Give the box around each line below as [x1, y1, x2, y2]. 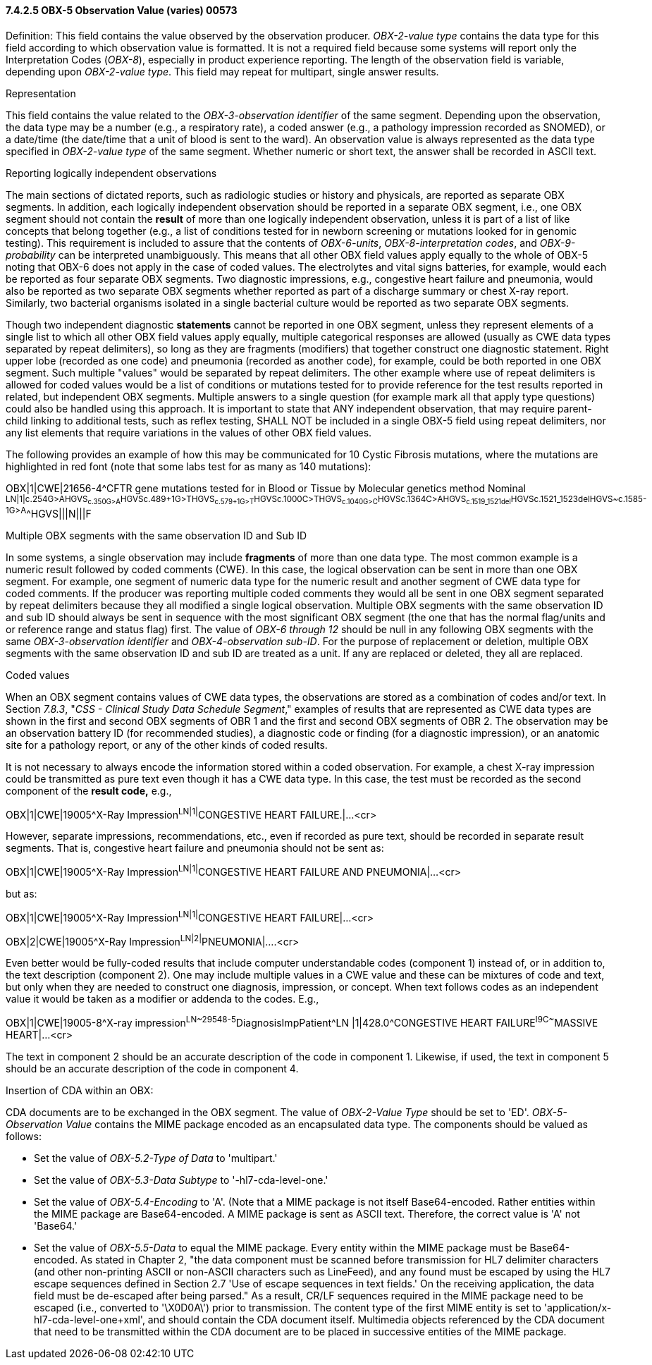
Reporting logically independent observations [6, 166, 217, 179]
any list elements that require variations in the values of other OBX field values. [6, 426, 372, 439]
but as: [6, 887, 37, 900]
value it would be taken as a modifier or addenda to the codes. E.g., [6, 993, 319, 1005]
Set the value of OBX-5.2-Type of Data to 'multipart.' [34, 1151, 278, 1164]
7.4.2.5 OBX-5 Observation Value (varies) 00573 [6, 4, 238, 16]
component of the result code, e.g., [6, 784, 172, 797]
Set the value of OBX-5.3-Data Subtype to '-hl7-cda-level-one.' [34, 1173, 328, 1186]
